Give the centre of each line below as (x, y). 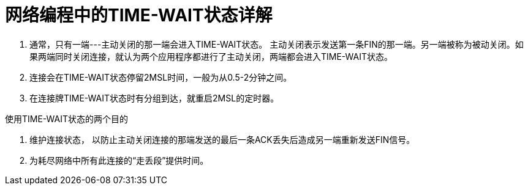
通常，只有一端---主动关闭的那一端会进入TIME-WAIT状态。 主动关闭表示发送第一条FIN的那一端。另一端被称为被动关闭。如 (277, 44)
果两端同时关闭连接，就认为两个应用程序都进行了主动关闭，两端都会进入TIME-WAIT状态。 (211, 56)
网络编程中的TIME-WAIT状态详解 (139, 15)
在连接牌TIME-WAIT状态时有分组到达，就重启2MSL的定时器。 (154, 98)
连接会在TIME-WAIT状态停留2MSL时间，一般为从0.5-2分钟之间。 (161, 77)
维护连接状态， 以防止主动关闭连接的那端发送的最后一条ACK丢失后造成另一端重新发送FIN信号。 (222, 139)
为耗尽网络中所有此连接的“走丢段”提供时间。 (119, 160)
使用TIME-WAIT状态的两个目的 (67, 119)
